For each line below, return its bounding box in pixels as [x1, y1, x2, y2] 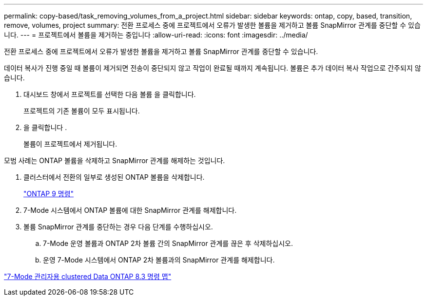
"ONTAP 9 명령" [23, 189, 74, 198]
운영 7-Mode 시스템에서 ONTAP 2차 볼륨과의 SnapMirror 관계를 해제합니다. [43, 256, 275, 264]
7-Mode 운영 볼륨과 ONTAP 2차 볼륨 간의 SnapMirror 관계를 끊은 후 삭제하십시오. [43, 239, 293, 247]
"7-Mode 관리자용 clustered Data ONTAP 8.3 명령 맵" [4, 272, 172, 281]
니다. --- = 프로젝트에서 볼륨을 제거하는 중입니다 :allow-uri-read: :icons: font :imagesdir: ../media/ [4, 31, 308, 39]
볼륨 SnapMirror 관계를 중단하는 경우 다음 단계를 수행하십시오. [23, 223, 213, 231]
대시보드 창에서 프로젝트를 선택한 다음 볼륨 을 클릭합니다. [23, 90, 196, 98]
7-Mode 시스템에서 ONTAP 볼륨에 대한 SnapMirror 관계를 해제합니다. [23, 206, 237, 214]
